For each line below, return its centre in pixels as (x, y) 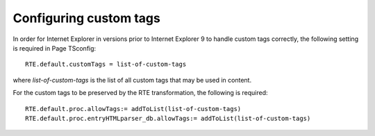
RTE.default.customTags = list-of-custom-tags (106, 65)
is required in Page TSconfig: (55, 48)
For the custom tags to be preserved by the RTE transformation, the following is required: (140, 93)
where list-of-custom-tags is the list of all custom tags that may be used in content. (132, 80)
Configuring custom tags (87, 18)
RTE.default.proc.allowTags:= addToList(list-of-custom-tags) (133, 109)
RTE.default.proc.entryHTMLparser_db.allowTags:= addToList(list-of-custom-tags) (168, 118)
